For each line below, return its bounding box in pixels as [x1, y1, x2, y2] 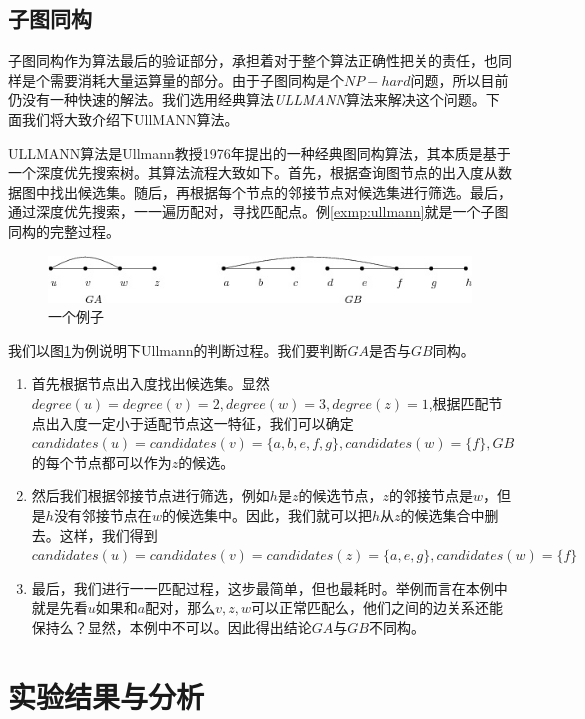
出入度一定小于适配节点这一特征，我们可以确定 [45, 412, 354, 433]
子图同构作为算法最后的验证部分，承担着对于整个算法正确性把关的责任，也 [8, 50, 498, 71]
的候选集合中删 [400, 504, 499, 525]
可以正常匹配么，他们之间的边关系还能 [251, 597, 504, 618]
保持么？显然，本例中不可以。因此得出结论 [31, 616, 312, 637]
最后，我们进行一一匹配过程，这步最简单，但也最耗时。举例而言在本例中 [31, 577, 508, 598]
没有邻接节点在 [53, 504, 152, 525]
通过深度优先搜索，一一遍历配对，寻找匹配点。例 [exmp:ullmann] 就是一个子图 [8, 201, 509, 222]
